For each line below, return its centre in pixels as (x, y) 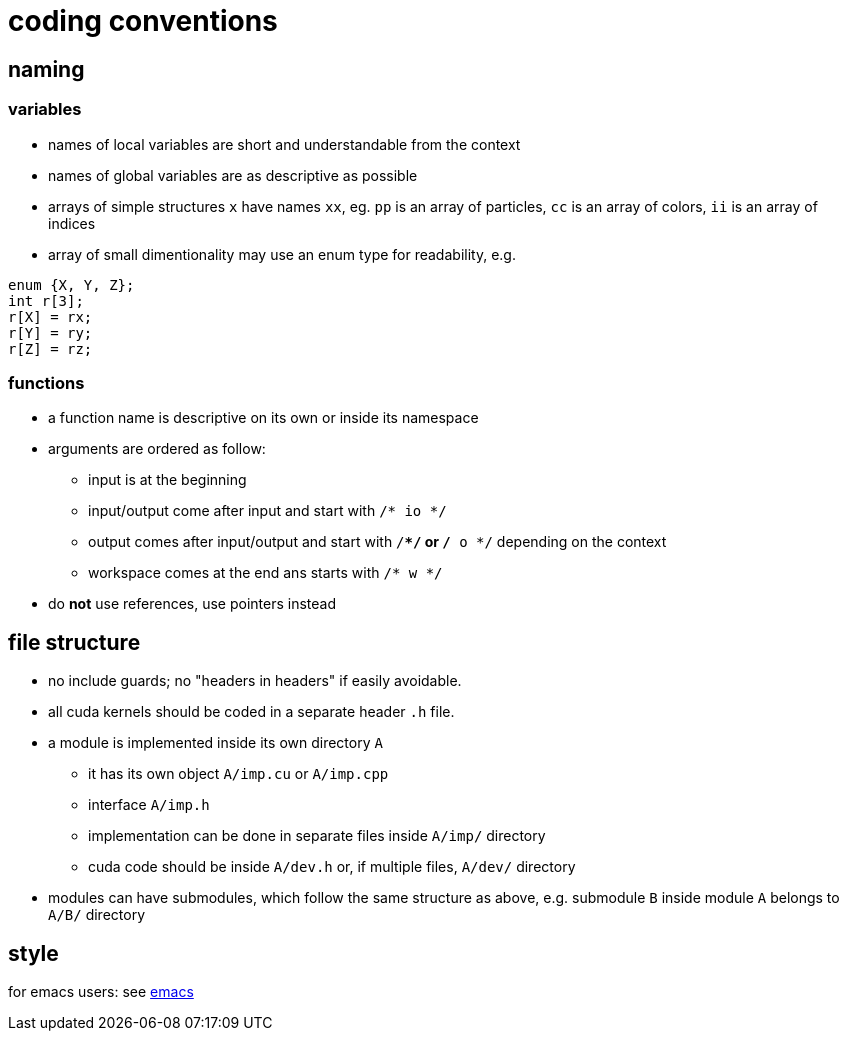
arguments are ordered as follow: (157, 449)
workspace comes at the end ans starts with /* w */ (265, 573)
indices (72, 223)
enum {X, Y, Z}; (71, 284)
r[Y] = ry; (50, 332)
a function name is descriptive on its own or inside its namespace (263, 418)
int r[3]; (46, 300)
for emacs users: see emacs (101, 991)
